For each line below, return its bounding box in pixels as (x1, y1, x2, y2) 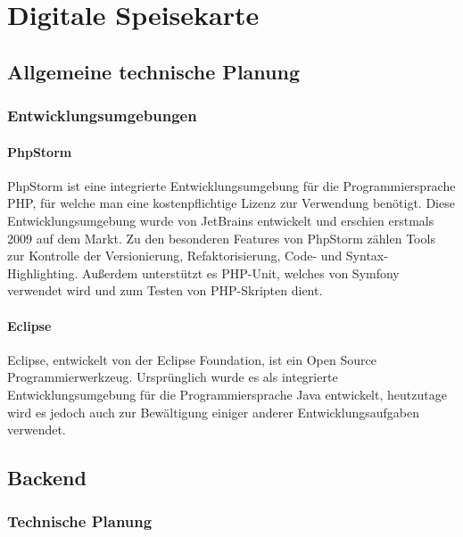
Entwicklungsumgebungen (7, 104, 197, 127)
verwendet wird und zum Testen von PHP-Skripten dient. (7, 281, 323, 300)
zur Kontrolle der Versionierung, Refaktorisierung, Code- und (7, 246, 343, 265)
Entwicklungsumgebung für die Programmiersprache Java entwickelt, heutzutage (7, 384, 447, 403)
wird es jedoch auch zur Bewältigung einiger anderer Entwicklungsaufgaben (7, 402, 419, 421)
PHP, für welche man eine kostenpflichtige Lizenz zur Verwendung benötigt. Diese (7, 194, 455, 212)
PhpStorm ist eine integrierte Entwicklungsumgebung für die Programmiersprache (7, 176, 456, 194)
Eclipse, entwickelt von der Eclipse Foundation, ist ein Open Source (7, 350, 376, 368)
